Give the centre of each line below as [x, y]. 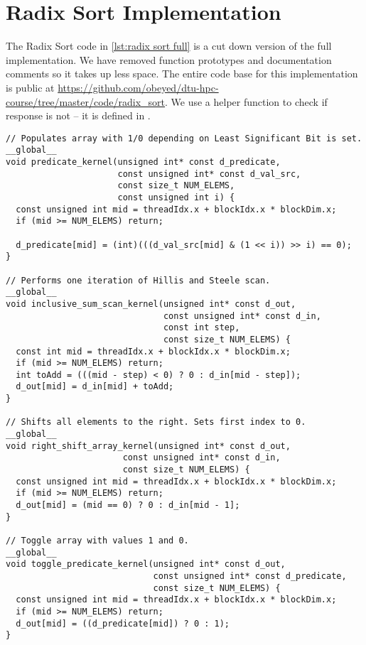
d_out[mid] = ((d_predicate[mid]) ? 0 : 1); [123, 623]
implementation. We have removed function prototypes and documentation [169, 59]
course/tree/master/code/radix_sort [86, 101]
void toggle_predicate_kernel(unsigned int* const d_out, [146, 564]
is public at [30, 87]
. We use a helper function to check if [246, 101]
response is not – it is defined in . [78, 115]
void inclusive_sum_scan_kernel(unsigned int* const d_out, [151, 304]
